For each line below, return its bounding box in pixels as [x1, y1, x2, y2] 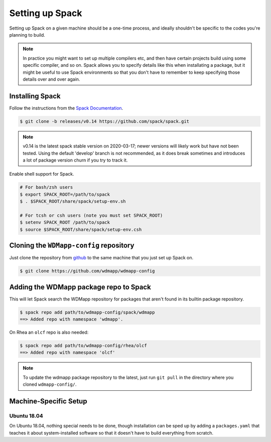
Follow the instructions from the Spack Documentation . [9, 105, 123, 111]
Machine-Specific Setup [9, 397, 87, 405]
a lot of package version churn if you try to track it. [23, 157, 128, 163]
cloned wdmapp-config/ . [23, 381, 77, 387]
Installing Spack [9, 92, 61, 100]
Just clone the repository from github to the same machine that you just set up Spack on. [9, 255, 194, 261]
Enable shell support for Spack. [9, 171, 75, 177]
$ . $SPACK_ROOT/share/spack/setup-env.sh [20, 199, 126, 204]
